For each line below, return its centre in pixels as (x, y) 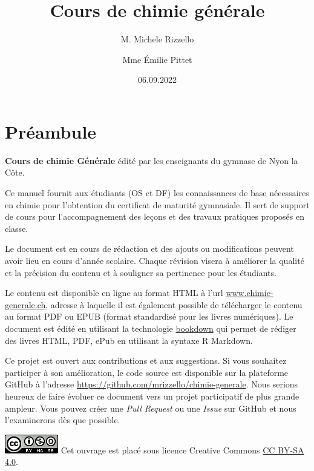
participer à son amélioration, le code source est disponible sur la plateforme (147, 372)
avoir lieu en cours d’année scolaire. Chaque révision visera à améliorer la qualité (155, 260)
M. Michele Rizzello (157, 39)
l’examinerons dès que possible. (63, 420)
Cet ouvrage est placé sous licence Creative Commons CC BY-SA (182, 450)
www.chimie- (250, 293)
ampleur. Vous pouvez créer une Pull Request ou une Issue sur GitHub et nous (151, 408)
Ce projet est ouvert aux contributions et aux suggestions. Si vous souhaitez (146, 361)
